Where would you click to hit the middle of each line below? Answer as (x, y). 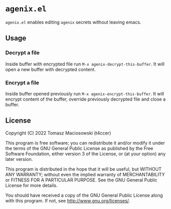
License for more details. (31, 185)
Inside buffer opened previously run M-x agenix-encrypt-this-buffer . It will (85, 94)
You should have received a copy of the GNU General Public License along (84, 195)
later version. (19, 159)
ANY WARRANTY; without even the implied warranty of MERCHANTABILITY (85, 174)
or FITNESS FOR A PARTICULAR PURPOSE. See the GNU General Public (81, 180)
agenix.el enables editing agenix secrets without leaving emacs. (73, 22)
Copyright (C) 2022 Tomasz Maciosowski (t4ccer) (58, 133)
